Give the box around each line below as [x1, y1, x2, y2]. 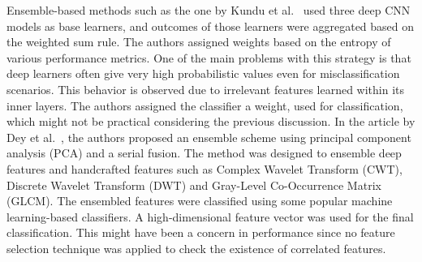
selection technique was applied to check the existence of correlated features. [6, 239, 386, 256]
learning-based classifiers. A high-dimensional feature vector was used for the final [6, 208, 414, 225]
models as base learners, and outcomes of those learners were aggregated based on [6, 17, 415, 34]
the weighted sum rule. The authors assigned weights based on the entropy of [6, 33, 391, 50]
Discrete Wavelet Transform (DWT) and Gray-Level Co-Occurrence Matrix [6, 176, 381, 193]
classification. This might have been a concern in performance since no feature [6, 224, 395, 241]
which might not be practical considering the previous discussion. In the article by [6, 113, 416, 130]
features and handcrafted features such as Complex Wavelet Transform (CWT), [6, 160, 403, 177]
